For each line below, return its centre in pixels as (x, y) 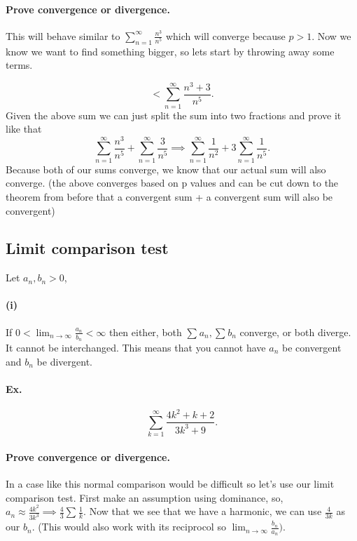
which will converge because (225, 35)
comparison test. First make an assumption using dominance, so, (145, 497)
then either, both (145, 332)
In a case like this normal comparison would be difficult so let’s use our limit (170, 483)
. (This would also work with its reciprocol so (129, 527)
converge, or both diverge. (295, 332)
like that (24, 129)
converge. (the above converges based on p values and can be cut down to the (172, 183)
